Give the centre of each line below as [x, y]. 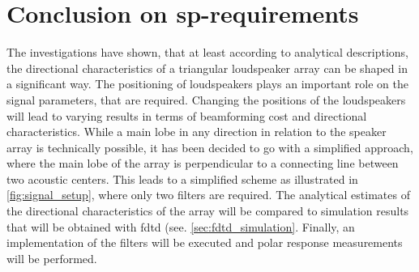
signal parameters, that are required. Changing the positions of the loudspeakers [206, 99]
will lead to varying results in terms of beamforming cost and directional [187, 115]
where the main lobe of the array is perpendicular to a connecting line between [203, 163]
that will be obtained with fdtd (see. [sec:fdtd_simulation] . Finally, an [181, 226]
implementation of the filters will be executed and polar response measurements [205, 242]
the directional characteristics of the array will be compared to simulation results [208, 211]
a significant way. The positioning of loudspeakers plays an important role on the [207, 84]
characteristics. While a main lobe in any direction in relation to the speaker [197, 132]
